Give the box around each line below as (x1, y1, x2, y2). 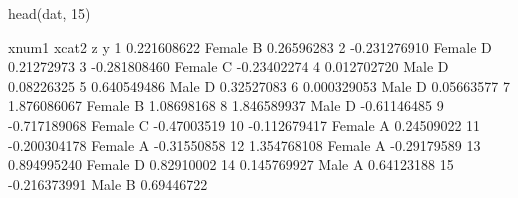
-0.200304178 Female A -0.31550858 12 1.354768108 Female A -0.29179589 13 (8, 134, 481, 155)
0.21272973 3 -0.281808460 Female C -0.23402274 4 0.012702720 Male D (8, 56, 449, 77)
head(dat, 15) (8, 3, 91, 23)
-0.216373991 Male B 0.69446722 (8, 173, 208, 194)
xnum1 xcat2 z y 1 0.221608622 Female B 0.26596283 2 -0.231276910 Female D (8, 36, 492, 57)
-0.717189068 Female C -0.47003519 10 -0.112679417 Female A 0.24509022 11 (8, 114, 481, 135)
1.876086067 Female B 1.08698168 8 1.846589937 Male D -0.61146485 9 (8, 95, 444, 116)
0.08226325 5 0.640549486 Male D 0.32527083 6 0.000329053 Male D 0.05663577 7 (8, 75, 511, 96)
